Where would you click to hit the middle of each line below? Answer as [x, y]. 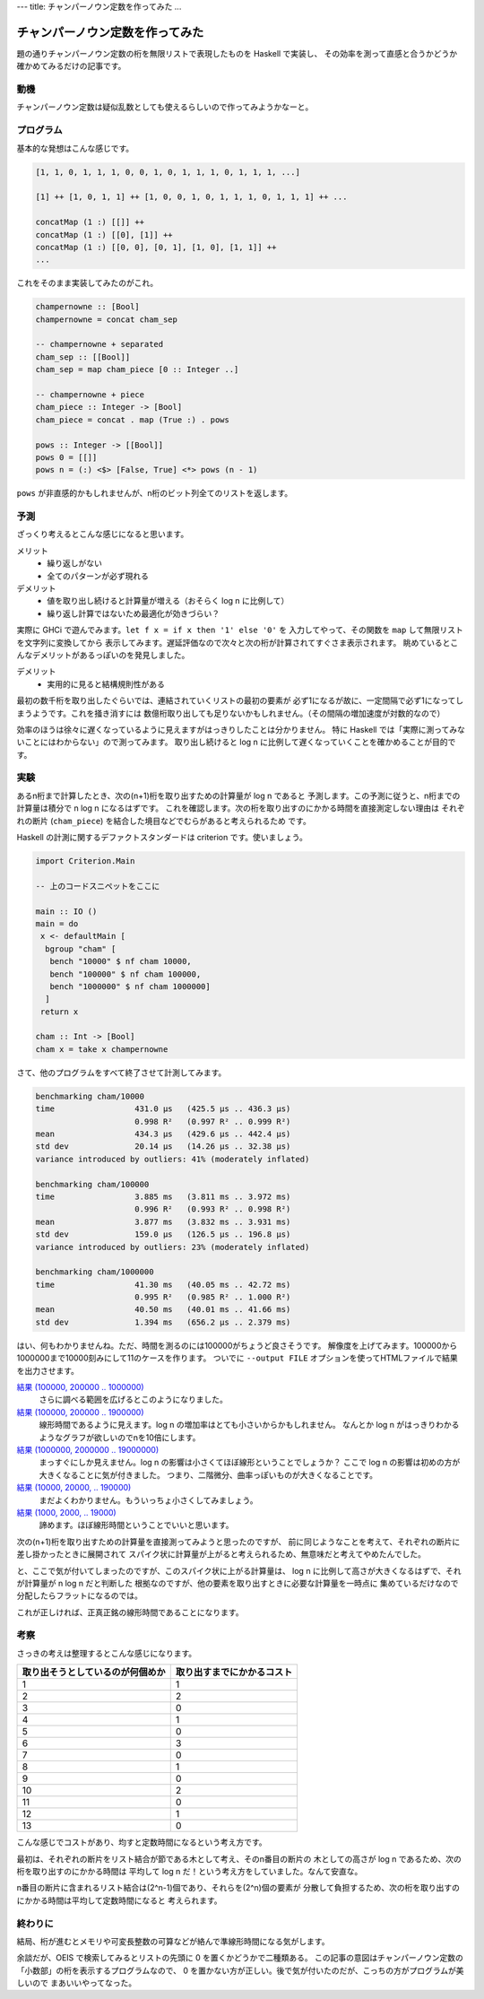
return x [60, 1012]
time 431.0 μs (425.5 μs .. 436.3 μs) [163, 1109]
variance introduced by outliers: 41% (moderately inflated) [173, 1159]
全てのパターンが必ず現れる [98, 576]
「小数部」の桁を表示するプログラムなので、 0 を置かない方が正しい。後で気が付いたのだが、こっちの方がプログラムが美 [241, 1970]
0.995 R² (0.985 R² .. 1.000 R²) [213, 1297]
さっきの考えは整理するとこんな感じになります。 [107, 1653]
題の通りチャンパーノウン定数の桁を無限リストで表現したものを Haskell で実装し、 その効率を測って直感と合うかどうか [237, 53]
